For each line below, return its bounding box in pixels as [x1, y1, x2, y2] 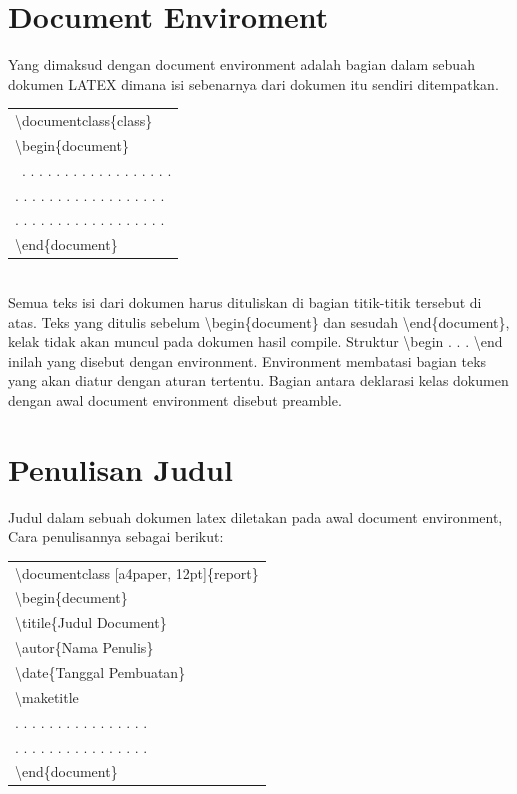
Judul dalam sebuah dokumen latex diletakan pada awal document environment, [8, 506, 503, 527]
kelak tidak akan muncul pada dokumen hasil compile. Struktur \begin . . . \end [8, 331, 503, 352]
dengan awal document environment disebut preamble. [8, 389, 342, 410]
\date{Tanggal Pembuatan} [15, 661, 186, 682]
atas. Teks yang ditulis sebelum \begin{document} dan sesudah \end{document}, [8, 311, 510, 332]
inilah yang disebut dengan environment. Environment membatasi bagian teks [8, 350, 487, 371]
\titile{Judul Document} [15, 612, 167, 633]
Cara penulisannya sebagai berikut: [8, 526, 224, 547]
